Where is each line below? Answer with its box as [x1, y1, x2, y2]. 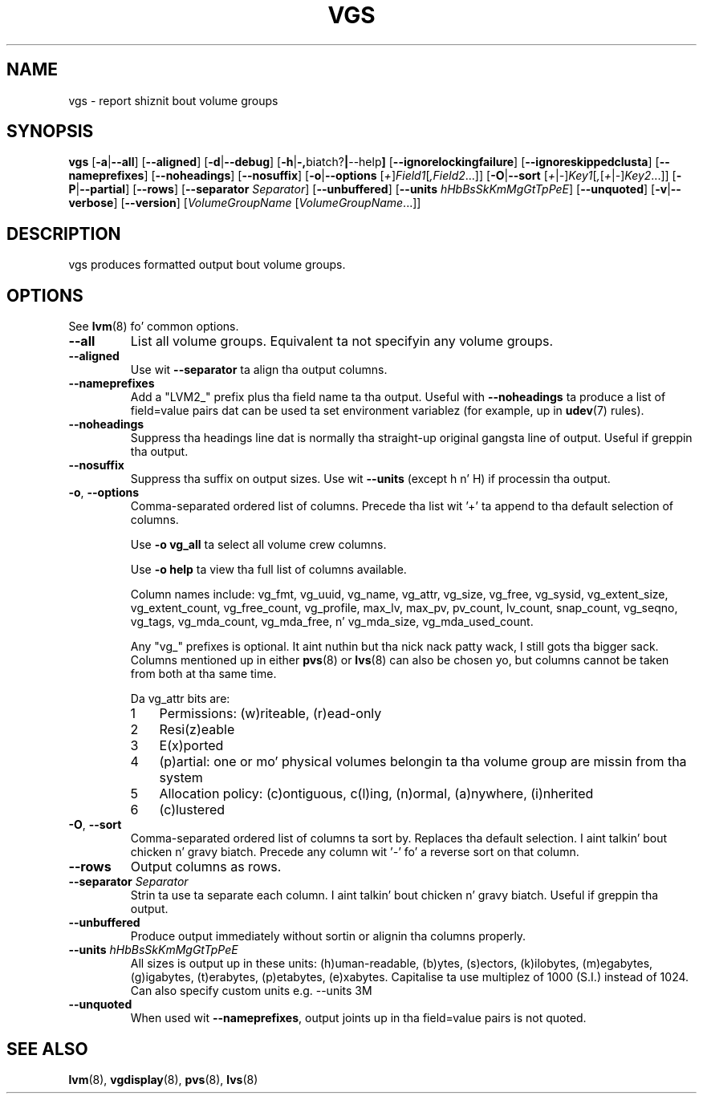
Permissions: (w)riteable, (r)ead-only [159, 705, 382, 722]
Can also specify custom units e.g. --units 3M [130, 984, 372, 998]
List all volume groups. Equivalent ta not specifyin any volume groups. [130, 333, 554, 350]
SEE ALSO [6, 1038, 88, 1059]
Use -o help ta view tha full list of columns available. [130, 562, 407, 577]
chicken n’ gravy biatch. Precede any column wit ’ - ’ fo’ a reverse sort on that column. [130, 845, 579, 859]
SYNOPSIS [6, 121, 94, 142]
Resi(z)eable [159, 721, 235, 738]
